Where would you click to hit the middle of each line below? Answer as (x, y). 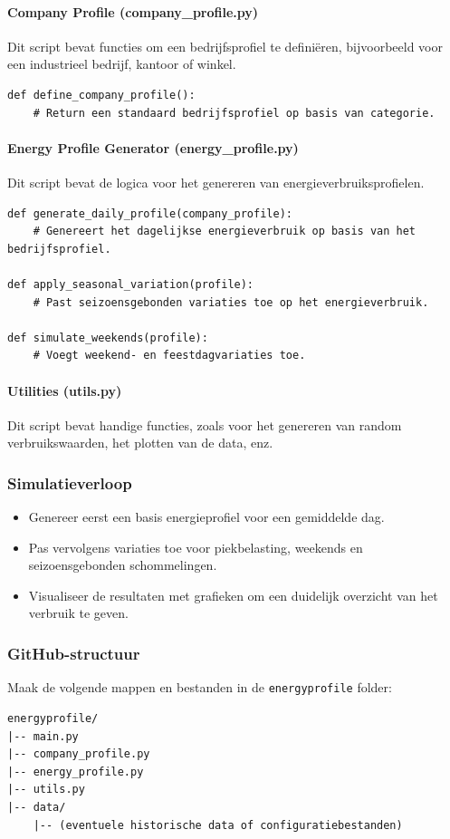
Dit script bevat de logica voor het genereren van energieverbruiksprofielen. (216, 182)
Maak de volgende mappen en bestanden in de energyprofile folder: (200, 687)
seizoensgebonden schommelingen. (123, 565)
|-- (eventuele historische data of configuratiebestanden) (218, 825)
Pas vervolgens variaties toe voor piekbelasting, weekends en (196, 547)
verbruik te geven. (78, 613)
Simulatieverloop (70, 482)
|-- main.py (43, 736)
